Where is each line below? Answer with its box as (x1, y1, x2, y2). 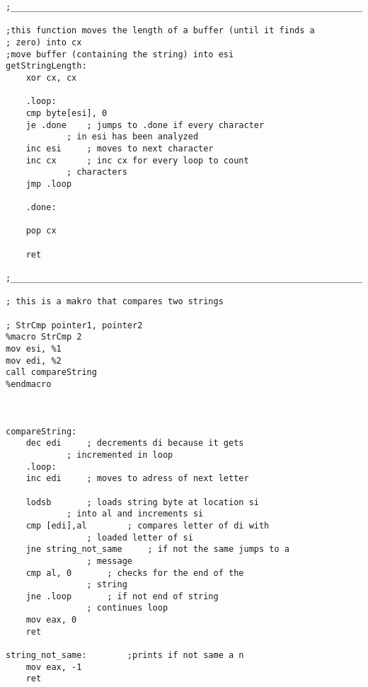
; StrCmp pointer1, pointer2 (6, 320, 143, 330)
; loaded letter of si (86, 532, 193, 543)
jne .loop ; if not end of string (25, 591, 219, 601)
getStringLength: (6, 61, 87, 71)
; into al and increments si (66, 509, 204, 519)
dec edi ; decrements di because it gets (25, 438, 244, 449)
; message (86, 555, 132, 566)
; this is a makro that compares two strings (6, 296, 224, 307)
